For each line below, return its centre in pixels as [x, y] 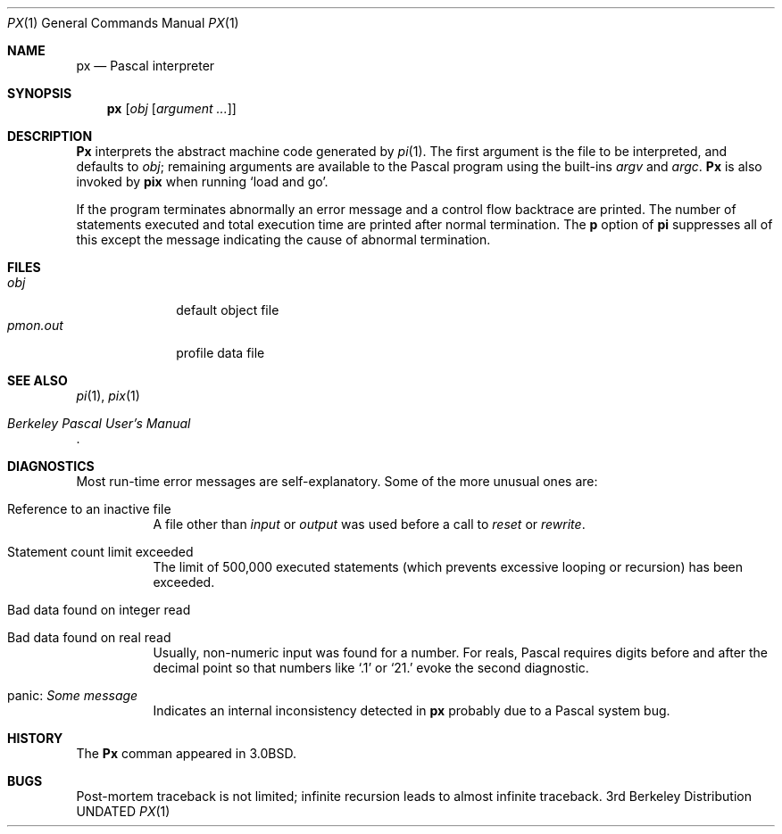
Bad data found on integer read [99, 610]
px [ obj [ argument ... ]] [171, 108]
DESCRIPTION [50, 136]
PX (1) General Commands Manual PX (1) [123, 23]
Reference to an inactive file [89, 509]
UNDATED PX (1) [123, 811]
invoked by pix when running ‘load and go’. [202, 182]
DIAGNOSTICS [51, 466]
